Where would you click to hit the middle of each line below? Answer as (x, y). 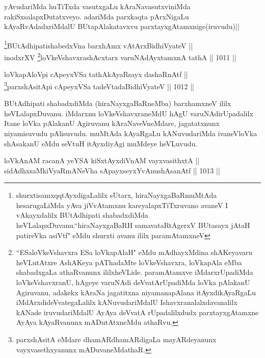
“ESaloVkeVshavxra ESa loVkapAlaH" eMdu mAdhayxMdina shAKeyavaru (134, 252)
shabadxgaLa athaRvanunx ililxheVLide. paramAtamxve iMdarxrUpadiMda (135, 272)
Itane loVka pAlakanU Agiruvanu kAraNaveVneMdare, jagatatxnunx (112, 123)
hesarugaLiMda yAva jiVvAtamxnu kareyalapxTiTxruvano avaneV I (122, 205)
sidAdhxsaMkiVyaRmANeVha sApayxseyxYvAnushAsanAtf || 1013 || (112, 170)
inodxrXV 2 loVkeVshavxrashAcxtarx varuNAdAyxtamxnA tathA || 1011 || (120, 56)
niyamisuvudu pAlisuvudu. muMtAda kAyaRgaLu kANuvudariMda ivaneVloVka (131, 133)
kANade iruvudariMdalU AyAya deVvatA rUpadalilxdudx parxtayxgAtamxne (137, 312)
